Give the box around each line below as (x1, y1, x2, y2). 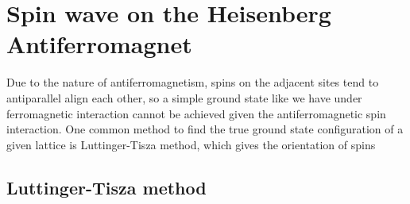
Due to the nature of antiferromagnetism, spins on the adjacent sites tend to (6, 74, 379, 90)
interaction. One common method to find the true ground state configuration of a (6, 121, 404, 137)
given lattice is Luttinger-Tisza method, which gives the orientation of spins (6, 136, 376, 152)
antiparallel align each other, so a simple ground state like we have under (6, 89, 362, 106)
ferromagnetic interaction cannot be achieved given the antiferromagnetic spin (6, 105, 386, 121)
